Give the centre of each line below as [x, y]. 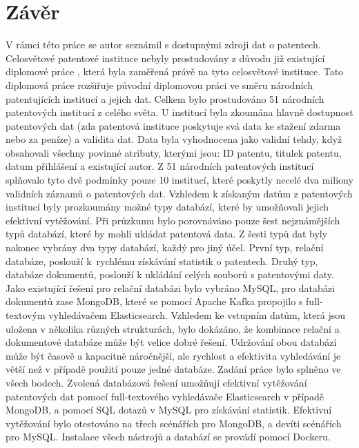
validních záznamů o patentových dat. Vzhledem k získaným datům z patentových [179, 193]
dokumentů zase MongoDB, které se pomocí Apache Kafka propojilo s [154, 301]
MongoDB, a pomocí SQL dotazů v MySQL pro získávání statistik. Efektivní [169, 410]
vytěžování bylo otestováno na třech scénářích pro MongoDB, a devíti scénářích [174, 423]
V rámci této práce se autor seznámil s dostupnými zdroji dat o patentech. [163, 45]
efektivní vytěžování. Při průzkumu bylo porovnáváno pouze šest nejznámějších [173, 220]
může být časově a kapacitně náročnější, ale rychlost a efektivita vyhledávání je [173, 355]
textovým [26, 315]
